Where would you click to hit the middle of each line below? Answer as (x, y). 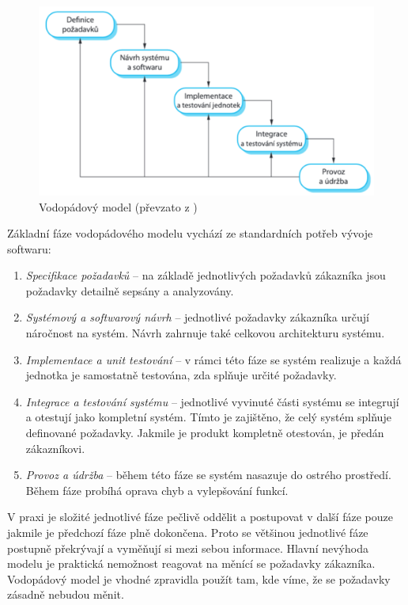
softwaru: (29, 248)
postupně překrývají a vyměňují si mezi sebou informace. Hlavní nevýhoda (188, 548)
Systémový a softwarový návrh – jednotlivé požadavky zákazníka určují (197, 317)
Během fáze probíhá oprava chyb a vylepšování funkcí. (157, 490)
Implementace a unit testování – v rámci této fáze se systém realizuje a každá (213, 359)
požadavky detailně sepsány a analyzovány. (130, 290)
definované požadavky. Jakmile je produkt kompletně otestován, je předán (205, 433)
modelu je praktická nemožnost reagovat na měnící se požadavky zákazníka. (191, 563)
